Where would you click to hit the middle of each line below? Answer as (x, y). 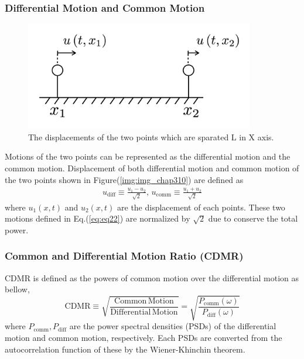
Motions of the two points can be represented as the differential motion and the (148, 156)
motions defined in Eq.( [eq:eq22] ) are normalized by (98, 218)
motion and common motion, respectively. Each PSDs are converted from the (144, 337)
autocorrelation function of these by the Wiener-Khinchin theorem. (125, 349)
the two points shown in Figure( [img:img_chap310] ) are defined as (124, 179)
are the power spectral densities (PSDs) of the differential (173, 326)
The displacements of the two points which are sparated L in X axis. (151, 137)
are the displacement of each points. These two (201, 207)
